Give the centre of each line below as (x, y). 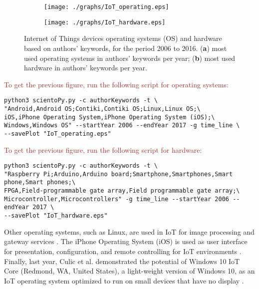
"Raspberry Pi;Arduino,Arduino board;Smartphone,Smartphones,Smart (119, 174)
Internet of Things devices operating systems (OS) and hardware (123, 38)
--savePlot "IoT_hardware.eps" (56, 216)
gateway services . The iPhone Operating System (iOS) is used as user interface (126, 241)
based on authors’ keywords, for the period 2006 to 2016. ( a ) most (126, 48)
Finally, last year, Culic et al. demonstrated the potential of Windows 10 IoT (122, 261)
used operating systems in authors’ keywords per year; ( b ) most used (130, 58)
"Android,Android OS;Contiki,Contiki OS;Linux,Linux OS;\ (102, 109)
